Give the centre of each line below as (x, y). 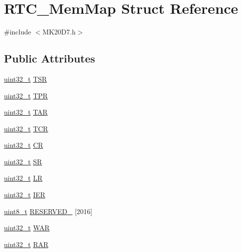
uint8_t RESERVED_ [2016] (48, 211)
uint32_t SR (23, 161)
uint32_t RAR (26, 244)
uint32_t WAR (27, 228)
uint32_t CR (24, 145)
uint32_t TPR (26, 95)
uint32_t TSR (26, 79)
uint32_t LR (23, 178)
